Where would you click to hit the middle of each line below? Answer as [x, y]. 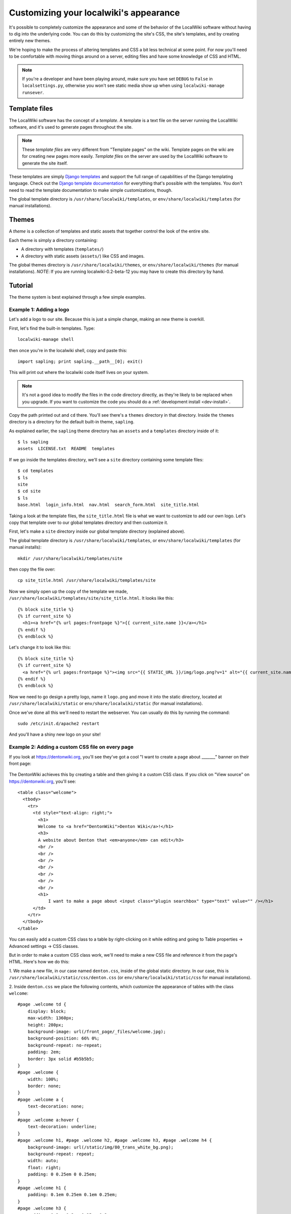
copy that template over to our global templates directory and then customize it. [89, 523]
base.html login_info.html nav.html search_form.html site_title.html [108, 505]
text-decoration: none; [56, 1106]
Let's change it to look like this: [40, 647]
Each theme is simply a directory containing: [53, 240]
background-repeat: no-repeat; [65, 1045]
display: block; [47, 1011]
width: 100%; [43, 1079]
